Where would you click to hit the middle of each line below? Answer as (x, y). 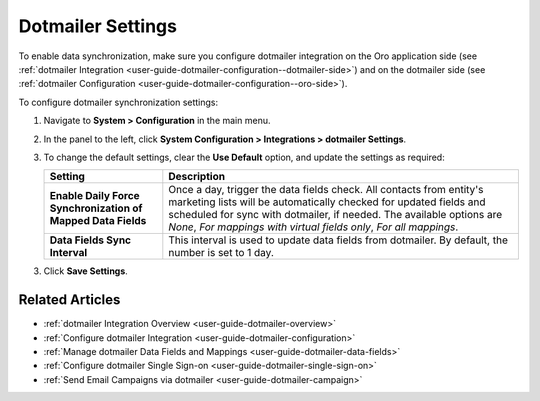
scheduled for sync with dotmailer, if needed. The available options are (335, 215)
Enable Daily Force (94, 196)
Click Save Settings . (86, 271)
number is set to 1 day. (221, 253)
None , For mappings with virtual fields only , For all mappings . (313, 227)
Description (196, 177)
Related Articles (69, 300)
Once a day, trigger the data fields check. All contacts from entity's (326, 190)
